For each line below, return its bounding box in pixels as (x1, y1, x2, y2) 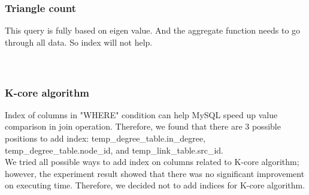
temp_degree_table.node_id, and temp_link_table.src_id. (5, 143, 223, 156)
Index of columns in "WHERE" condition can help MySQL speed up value (5, 108, 278, 121)
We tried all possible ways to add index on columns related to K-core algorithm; (5, 155, 299, 168)
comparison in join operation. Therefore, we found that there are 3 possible (5, 120, 281, 133)
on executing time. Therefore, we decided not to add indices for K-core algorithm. (5, 179, 305, 191)
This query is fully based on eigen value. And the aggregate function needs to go (5, 24, 301, 37)
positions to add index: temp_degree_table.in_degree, (5, 132, 206, 144)
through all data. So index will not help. (5, 35, 153, 48)
